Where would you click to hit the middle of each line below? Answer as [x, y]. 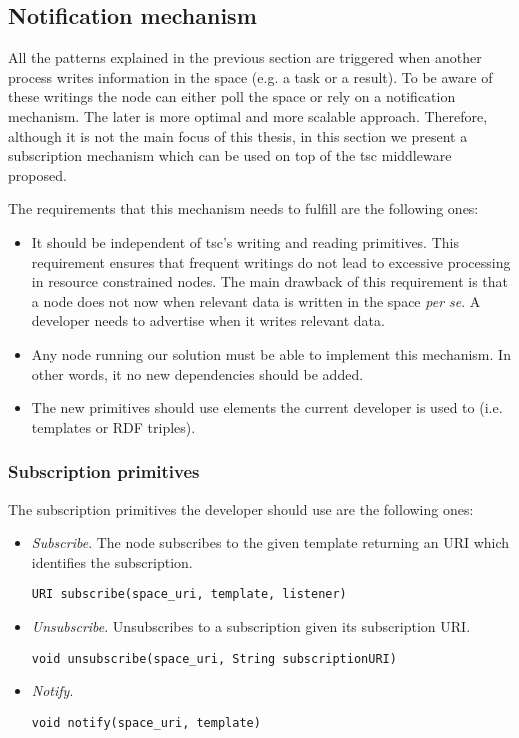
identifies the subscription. [112, 561]
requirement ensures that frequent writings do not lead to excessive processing [271, 261]
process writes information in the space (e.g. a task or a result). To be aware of [250, 76]
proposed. [37, 174]
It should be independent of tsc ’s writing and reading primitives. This [245, 241]
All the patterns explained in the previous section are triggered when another [245, 57]
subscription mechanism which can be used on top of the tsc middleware [230, 155]
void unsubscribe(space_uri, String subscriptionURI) [214, 658]
